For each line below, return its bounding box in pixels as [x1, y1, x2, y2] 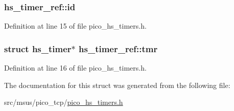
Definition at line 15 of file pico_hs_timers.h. [4, 20, 147, 31]
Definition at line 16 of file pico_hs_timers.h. [4, 62, 147, 73]
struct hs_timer [4, 42, 72, 55]
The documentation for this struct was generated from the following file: [4, 79, 230, 90]
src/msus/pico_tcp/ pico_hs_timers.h [4, 97, 123, 107]
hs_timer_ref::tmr [79, 42, 158, 55]
